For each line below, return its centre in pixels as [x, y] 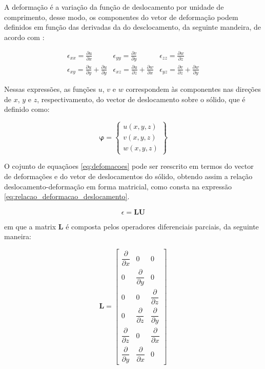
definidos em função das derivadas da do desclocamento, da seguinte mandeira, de [132, 27]
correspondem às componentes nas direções [193, 89]
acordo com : [24, 37]
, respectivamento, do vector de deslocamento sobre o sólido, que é [141, 99]
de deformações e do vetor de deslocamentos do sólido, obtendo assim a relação [128, 176]
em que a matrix [30, 226]
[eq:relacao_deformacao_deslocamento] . [67, 196]
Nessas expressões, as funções [50, 89]
